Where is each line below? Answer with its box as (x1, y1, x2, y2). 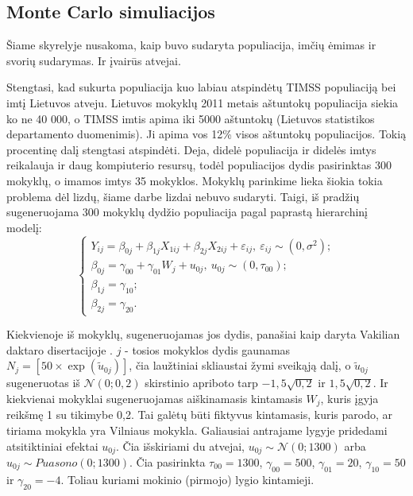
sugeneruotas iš (6, 374, 80, 391)
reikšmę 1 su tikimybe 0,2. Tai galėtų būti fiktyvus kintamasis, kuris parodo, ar (6, 406, 392, 423)
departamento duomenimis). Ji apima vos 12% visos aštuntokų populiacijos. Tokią (6, 126, 407, 142)
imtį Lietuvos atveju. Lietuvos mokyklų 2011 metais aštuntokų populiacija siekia (6, 94, 399, 110)
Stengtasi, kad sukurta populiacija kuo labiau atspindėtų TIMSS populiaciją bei (6, 79, 396, 95)
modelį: (6, 219, 42, 235)
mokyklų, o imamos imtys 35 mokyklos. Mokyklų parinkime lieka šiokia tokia (6, 172, 383, 188)
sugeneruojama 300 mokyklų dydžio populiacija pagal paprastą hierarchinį (6, 203, 368, 220)
